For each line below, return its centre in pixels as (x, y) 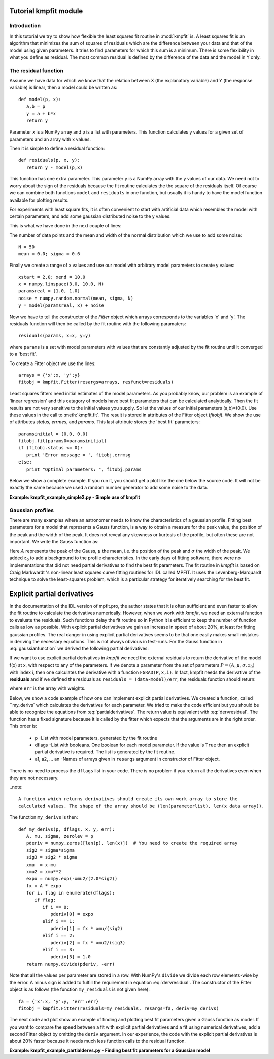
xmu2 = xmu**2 (44, 871)
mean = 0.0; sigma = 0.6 (49, 254)
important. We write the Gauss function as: (54, 542)
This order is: (23, 726)
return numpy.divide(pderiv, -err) (71, 964)
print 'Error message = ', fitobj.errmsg (79, 455)
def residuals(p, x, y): (49, 160)
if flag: (45, 900)
